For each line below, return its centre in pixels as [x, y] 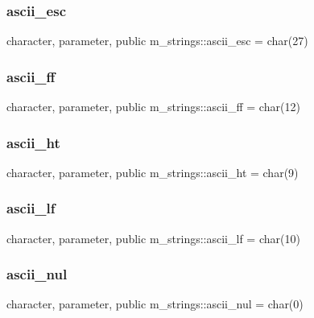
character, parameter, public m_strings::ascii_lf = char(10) [153, 238]
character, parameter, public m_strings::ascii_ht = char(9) [153, 172]
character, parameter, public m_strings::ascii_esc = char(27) [157, 41]
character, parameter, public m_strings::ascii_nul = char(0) [155, 304]
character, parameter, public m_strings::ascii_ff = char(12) [153, 107]
